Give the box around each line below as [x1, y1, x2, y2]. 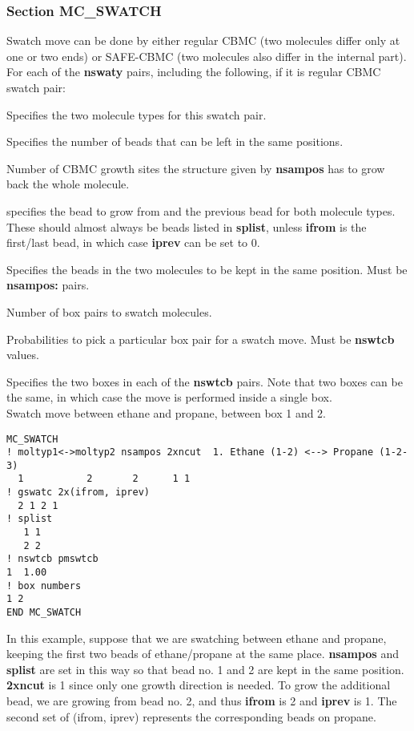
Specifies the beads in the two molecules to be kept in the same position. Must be [6, 260, 408, 277]
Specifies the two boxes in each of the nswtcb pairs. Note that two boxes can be [6, 373, 403, 390]
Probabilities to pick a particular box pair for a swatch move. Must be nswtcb [6, 330, 395, 347]
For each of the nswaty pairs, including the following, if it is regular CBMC [6, 63, 381, 80]
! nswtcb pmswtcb [6, 553, 98, 565]
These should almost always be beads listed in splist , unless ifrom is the [6, 218, 367, 235]
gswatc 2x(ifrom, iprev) [18, 487, 150, 499]
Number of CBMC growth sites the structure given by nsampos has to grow [6, 160, 385, 176]
